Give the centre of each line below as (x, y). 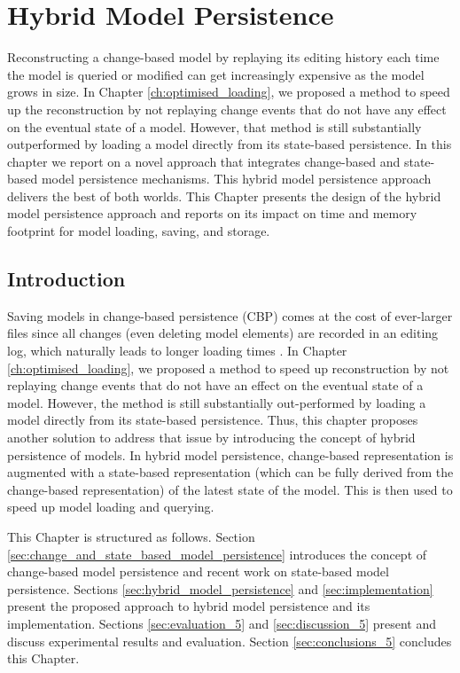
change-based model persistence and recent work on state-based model (198, 571)
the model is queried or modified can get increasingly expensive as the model (216, 74)
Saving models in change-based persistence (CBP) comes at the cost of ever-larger (230, 315)
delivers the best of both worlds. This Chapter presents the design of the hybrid (224, 196)
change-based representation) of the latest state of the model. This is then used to (230, 489)
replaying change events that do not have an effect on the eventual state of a (215, 385)
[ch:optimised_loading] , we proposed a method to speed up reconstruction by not (228, 368)
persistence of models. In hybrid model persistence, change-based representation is (230, 454)
